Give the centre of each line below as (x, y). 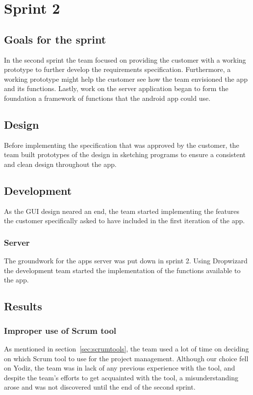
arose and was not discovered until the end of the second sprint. (100, 387)
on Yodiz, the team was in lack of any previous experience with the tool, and (120, 368)
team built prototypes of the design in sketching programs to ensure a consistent (125, 154)
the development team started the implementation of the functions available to (122, 270)
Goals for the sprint (55, 39)
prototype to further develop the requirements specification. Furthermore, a (117, 69)
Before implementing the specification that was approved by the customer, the (122, 145)
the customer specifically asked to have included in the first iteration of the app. (125, 221)
